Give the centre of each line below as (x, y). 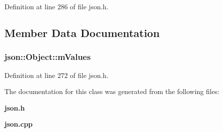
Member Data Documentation (82, 32)
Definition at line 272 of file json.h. (57, 75)
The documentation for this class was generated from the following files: (112, 91)
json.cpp (19, 124)
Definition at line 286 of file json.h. (57, 6)
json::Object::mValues (48, 57)
